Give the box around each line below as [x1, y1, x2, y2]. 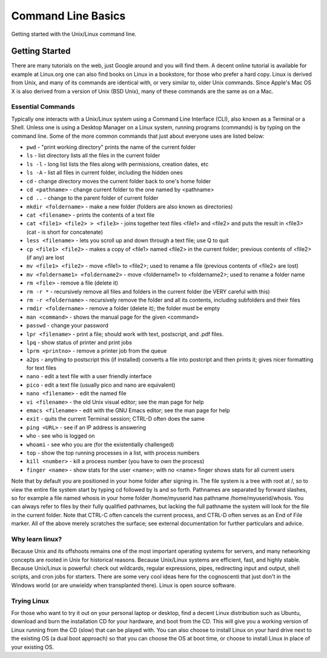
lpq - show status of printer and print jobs [26, 339, 133, 346]
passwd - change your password [26, 322, 109, 329]
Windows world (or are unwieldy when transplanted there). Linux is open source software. [11, 582, 236, 589]
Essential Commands [11, 103, 75, 111]
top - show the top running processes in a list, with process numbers [26, 449, 200, 456]
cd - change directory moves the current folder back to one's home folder [26, 177, 211, 185]
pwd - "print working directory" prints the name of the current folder [26, 143, 196, 151]
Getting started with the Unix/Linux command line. [11, 30, 137, 38]
